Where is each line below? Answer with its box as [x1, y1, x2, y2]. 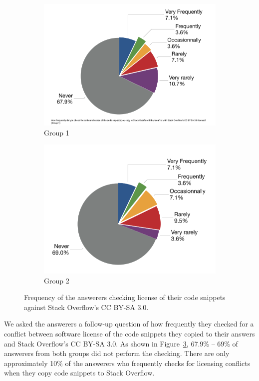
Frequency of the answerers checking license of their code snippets [24, 292, 226, 302]
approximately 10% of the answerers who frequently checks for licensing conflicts [4, 357, 251, 368]
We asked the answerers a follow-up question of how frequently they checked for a [4, 318, 254, 329]
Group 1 [44, 127, 69, 137]
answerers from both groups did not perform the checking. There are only [4, 348, 230, 358]
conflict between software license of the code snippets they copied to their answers [4, 328, 255, 338]
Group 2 [44, 275, 69, 285]
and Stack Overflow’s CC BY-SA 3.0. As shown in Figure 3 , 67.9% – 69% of [4, 338, 238, 348]
